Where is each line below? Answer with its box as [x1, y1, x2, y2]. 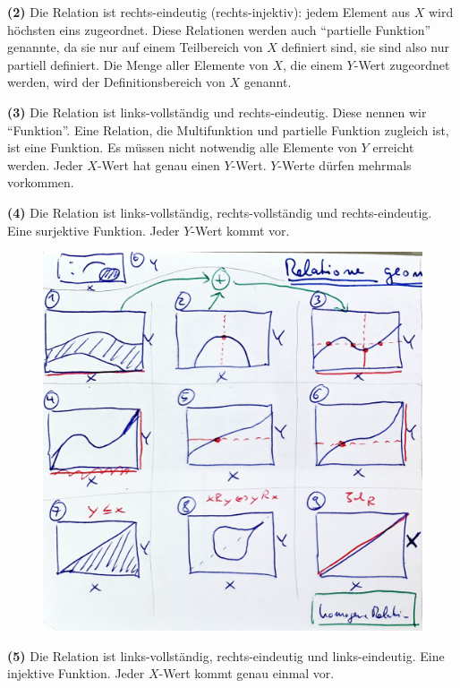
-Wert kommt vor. [191, 220, 290, 239]
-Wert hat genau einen [97, 155, 220, 174]
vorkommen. [7, 173, 74, 192]
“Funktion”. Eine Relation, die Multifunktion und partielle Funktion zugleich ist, [7, 120, 449, 139]
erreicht [372, 138, 414, 157]
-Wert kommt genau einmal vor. [158, 664, 335, 683]
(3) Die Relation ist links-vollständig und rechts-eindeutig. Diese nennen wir [7, 102, 427, 121]
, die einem [283, 55, 343, 73]
